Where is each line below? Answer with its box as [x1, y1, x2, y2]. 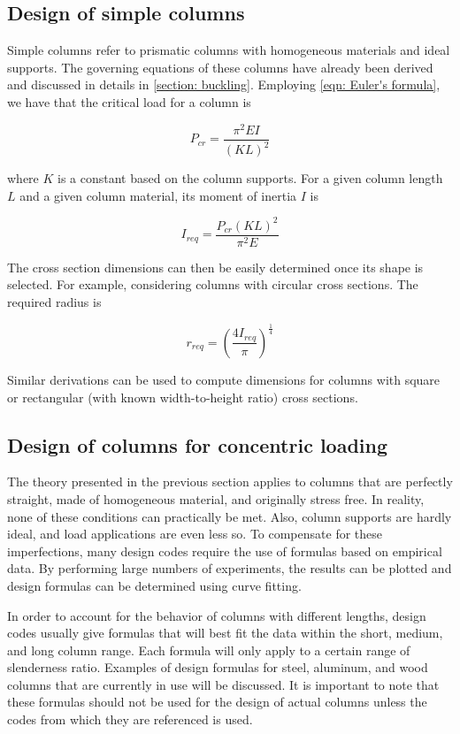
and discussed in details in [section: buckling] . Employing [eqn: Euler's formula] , [7, 75, 441, 94]
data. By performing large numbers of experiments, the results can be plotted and [7, 559, 452, 577]
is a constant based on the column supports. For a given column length [57, 169, 443, 187]
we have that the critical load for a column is [7, 92, 251, 111]
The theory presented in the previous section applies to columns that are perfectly [7, 472, 453, 491]
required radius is [7, 293, 102, 310]
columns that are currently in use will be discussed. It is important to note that [7, 675, 440, 693]
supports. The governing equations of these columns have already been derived [7, 57, 433, 76]
